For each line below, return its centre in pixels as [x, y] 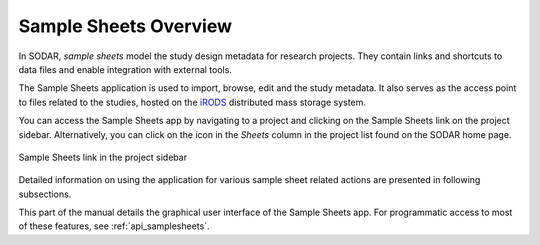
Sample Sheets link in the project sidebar [103, 157]
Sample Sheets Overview [125, 26]
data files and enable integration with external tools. [125, 69]
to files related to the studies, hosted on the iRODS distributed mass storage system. [192, 102]
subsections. [45, 194]
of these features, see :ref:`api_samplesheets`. [114, 226]
